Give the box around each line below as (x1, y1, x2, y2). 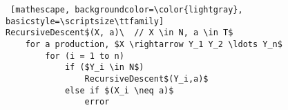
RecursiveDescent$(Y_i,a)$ (84, 73, 209, 84)
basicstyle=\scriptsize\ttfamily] (6, 16, 164, 26)
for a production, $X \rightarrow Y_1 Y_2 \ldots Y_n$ (25, 39, 282, 49)
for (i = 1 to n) (45, 51, 124, 61)
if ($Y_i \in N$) (64, 62, 144, 73)
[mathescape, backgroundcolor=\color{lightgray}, (10, 5, 243, 15)
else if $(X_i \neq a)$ (64, 85, 174, 95)
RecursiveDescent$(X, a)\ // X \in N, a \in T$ (6, 28, 233, 38)
